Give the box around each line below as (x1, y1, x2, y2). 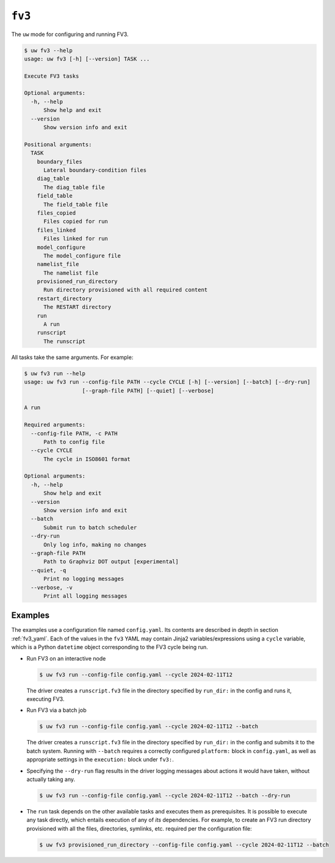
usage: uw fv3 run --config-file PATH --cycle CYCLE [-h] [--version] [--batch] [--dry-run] (24, 379, 311, 385)
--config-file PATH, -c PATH (31, 430, 118, 437)
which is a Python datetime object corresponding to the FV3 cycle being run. (11, 643, 209, 651)
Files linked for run (43, 235, 108, 242)
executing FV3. (26, 695, 65, 703)
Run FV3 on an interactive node (26, 654, 106, 662)
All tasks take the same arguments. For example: (11, 354, 134, 361)
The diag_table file (43, 183, 105, 191)
